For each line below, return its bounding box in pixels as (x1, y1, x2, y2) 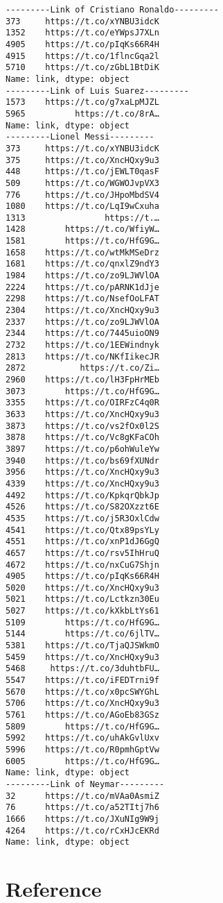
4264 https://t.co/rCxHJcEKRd (6, 825, 159, 836)
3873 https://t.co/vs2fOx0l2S (6, 421, 159, 431)
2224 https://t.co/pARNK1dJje (6, 282, 159, 292)
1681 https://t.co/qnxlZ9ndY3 (6, 259, 159, 269)
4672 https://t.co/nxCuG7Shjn (6, 559, 159, 570)
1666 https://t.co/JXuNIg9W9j (6, 813, 159, 824)
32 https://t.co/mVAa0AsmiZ (6, 791, 159, 801)
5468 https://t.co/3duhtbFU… (6, 664, 159, 674)
